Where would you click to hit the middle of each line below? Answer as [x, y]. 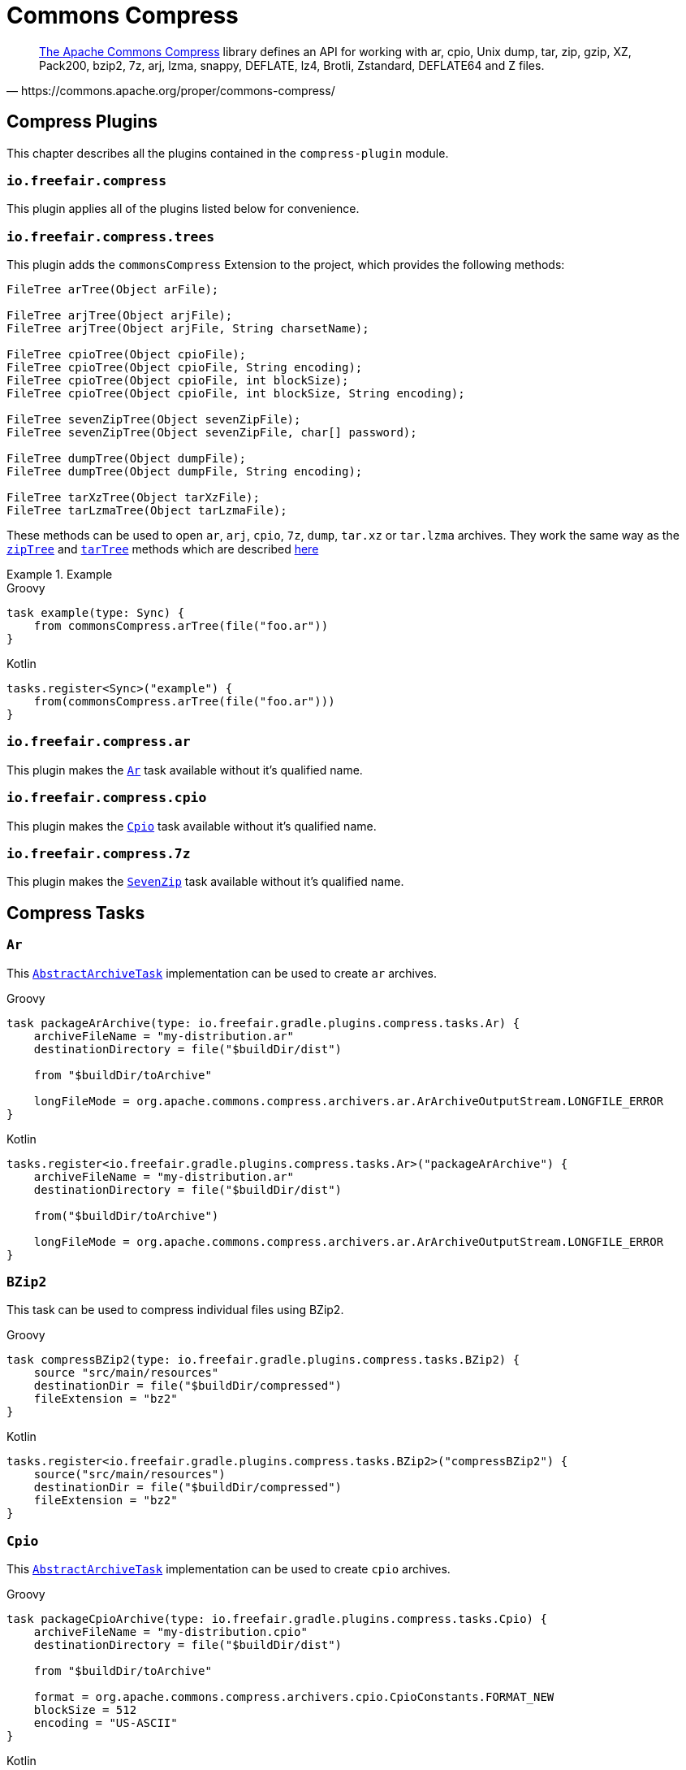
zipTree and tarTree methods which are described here [163, 549]
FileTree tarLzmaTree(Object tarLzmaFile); [147, 511]
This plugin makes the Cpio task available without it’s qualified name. [192, 826]
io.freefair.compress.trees [111, 236]
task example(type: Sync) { [96, 613]
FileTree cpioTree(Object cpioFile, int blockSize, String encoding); [236, 394]
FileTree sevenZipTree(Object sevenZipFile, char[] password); [212, 433]
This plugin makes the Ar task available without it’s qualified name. [185, 770]
